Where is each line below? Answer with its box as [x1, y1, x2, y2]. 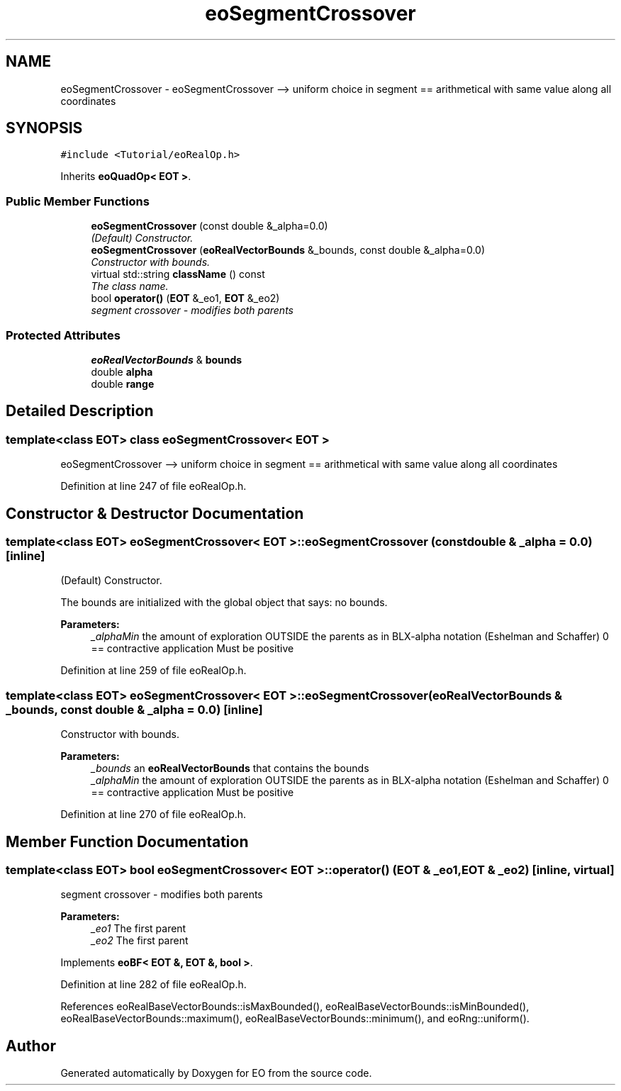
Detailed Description [6, 402, 154, 420]
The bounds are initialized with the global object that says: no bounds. [60, 596, 388, 609]
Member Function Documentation [6, 832, 249, 851]
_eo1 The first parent [91, 922, 186, 935]
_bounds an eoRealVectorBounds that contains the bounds [91, 762, 369, 775]
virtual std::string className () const [91, 268, 265, 281]
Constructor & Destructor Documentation [6, 504, 304, 522]
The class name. [91, 280, 169, 293]
